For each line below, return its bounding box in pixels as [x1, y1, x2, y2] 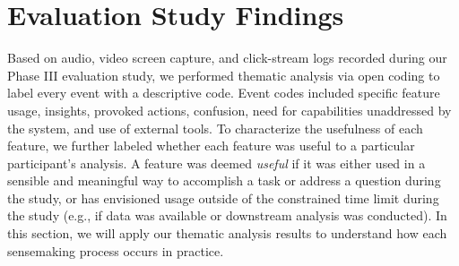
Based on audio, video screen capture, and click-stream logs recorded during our [7, 48, 447, 67]
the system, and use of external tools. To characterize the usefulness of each [7, 118, 423, 137]
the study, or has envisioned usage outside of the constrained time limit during [7, 188, 439, 207]
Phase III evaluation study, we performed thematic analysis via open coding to [7, 65, 440, 84]
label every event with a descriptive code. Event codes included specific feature [7, 83, 440, 102]
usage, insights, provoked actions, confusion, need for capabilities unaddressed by [7, 100, 452, 119]
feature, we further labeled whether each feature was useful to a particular [7, 136, 415, 155]
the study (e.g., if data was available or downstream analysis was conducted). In [7, 206, 447, 225]
